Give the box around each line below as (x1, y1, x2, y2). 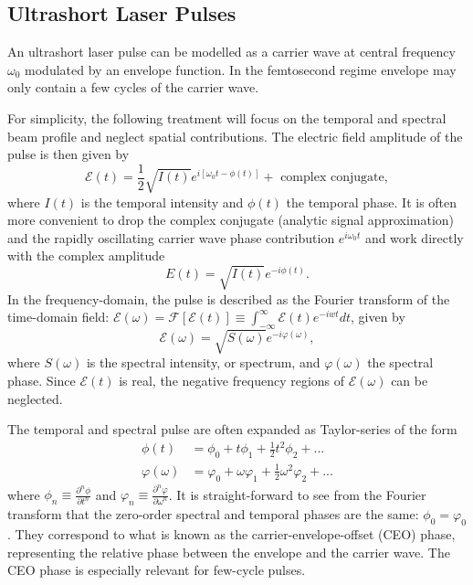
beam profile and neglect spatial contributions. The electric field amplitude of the (7, 126, 463, 145)
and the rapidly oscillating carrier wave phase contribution (7, 228, 335, 247)
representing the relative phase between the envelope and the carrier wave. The (7, 542, 450, 561)
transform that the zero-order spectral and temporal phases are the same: (7, 505, 419, 524)
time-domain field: (7, 307, 110, 326)
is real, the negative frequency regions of (119, 371, 345, 390)
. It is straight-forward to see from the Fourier (168, 484, 426, 504)
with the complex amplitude (7, 246, 165, 265)
